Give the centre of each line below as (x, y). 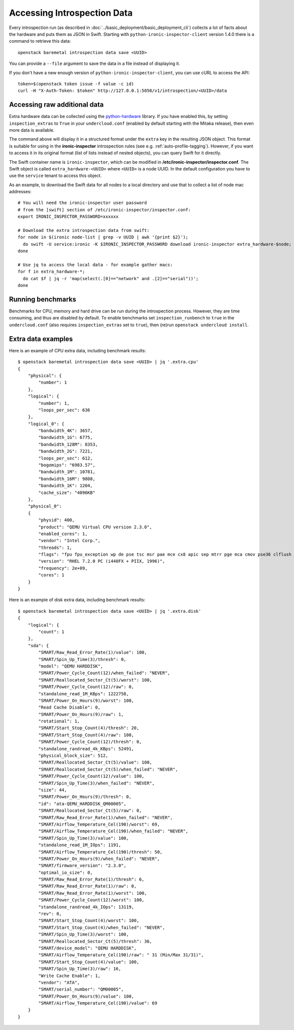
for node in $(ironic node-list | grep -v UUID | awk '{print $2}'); (103, 237)
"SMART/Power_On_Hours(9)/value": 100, (86, 996)
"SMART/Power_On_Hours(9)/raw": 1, (81, 714)
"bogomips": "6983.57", (67, 465)
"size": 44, (53, 790)
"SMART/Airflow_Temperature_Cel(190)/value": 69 (98, 1003)
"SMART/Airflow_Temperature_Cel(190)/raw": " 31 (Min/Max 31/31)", (121, 955)
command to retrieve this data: (40, 41)
